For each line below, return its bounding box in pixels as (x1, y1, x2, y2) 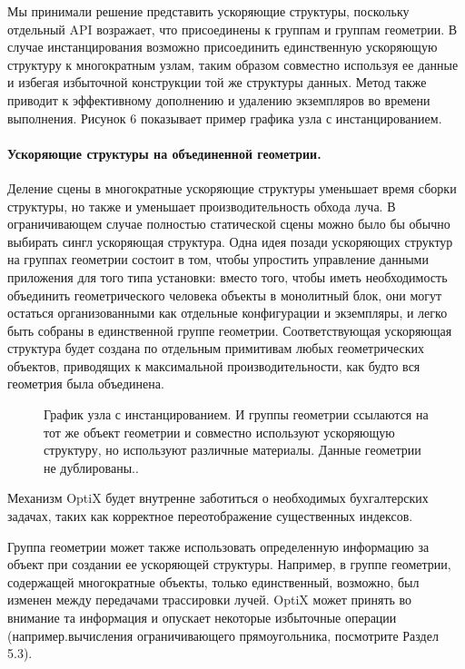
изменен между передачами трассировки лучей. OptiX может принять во (7, 590, 412, 609)
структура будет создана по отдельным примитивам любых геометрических (7, 339, 425, 358)
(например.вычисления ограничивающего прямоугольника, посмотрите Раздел (7, 625, 439, 644)
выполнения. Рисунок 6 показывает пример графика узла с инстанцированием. (7, 108, 442, 127)
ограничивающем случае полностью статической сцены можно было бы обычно (7, 214, 450, 233)
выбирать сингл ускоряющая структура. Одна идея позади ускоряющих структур (7, 231, 453, 251)
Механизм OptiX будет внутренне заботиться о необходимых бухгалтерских (7, 488, 429, 507)
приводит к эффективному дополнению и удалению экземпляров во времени (7, 90, 430, 109)
